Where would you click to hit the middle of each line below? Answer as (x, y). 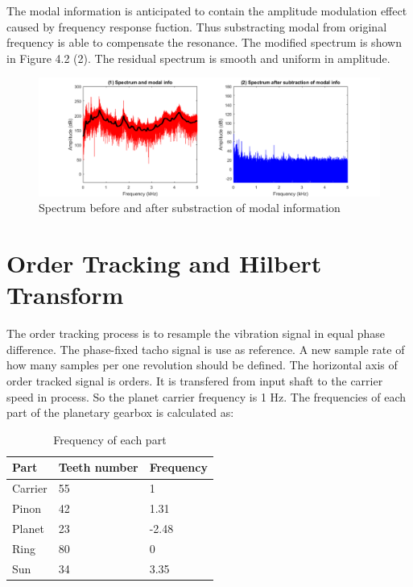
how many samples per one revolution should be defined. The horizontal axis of (202, 365)
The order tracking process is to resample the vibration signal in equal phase (196, 333)
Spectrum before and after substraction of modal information (190, 208)
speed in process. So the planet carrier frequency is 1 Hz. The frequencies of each (206, 396)
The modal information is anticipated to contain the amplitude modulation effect (207, 10)
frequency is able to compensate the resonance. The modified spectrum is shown (204, 42)
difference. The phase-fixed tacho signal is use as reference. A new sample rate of (206, 349)
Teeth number (98, 467)
